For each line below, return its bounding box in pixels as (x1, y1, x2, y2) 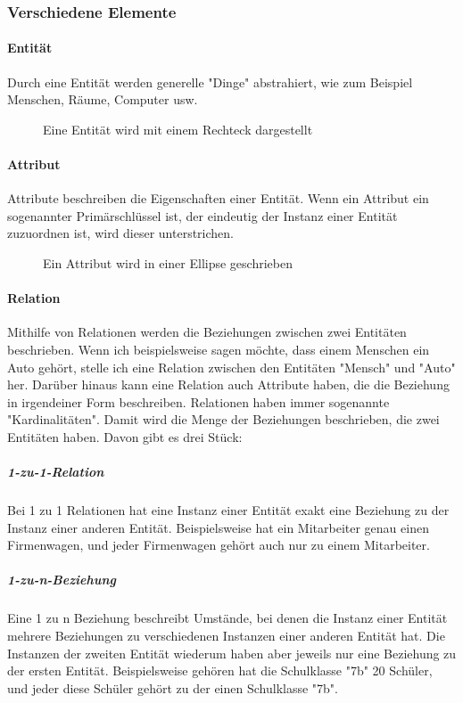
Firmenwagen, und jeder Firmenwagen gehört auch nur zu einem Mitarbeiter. (7, 535, 430, 554)
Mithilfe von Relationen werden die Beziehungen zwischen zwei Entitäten (7, 323, 407, 341)
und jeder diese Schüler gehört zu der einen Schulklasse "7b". (7, 678, 338, 697)
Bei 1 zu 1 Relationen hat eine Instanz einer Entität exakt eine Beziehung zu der (7, 501, 450, 519)
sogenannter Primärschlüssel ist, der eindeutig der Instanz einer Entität (7, 206, 398, 225)
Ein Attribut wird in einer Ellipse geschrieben (43, 254, 293, 272)
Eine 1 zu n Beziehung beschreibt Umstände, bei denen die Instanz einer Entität (7, 609, 448, 627)
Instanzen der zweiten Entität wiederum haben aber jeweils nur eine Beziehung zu (7, 643, 457, 662)
